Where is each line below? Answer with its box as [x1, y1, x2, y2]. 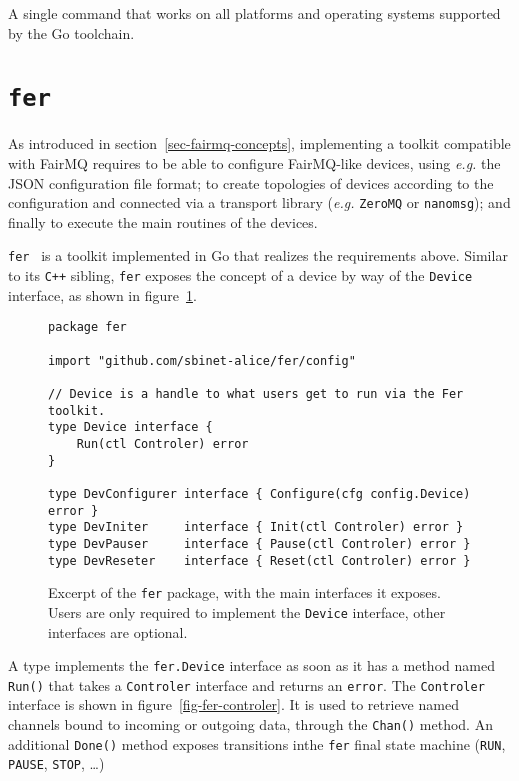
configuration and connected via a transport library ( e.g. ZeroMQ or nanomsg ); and [8, 192, 511, 213]
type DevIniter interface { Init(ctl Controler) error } [48, 520, 464, 535]
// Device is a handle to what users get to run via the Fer [48, 387, 464, 401]
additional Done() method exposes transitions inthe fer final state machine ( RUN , [8, 733, 506, 754]
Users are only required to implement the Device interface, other [48, 601, 446, 622]
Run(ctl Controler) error [76, 436, 249, 451]
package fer [48, 320, 127, 335]
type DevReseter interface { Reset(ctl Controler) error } [48, 553, 471, 568]
